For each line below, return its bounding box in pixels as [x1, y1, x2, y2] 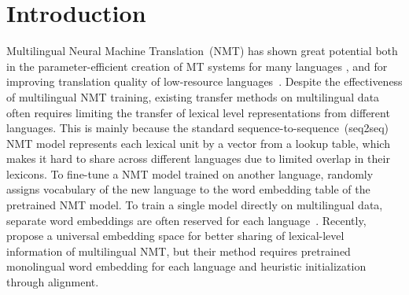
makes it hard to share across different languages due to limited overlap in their [6, 150, 390, 167]
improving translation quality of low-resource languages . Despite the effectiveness [6, 73, 403, 90]
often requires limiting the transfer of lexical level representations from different [6, 104, 390, 120]
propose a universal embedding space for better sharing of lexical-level [6, 227, 345, 244]
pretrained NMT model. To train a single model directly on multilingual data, [6, 197, 383, 213]
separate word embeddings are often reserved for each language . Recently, [6, 212, 367, 228]
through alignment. [6, 274, 99, 290]
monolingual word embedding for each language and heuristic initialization [6, 258, 367, 275]
